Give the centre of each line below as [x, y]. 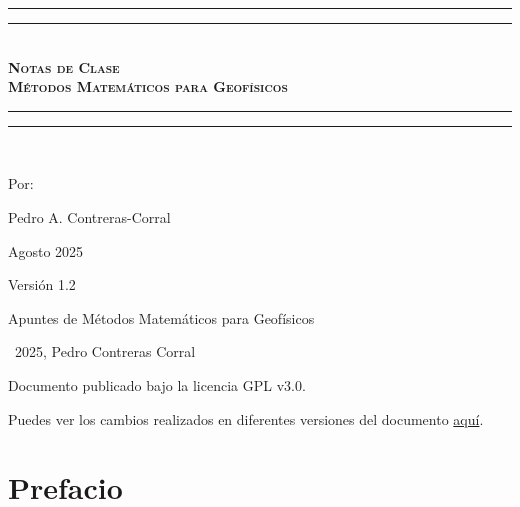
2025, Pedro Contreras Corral [105, 351]
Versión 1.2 [42, 284]
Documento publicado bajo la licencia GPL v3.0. [157, 384]
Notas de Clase [64, 66]
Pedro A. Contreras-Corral [89, 216]
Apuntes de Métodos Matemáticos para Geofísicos [161, 317]
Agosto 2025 [46, 250]
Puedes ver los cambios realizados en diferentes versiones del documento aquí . [246, 418]
